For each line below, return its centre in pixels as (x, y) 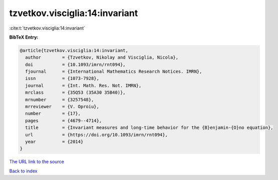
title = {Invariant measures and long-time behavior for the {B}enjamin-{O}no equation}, (149, 128)
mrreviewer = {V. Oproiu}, (62, 107)
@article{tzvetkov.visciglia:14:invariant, (74, 50)
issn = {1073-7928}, (62, 78)
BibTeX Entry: (24, 37)
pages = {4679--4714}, (64, 121)
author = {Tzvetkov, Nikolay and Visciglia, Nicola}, (102, 57)
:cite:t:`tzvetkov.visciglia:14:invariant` (47, 28)
